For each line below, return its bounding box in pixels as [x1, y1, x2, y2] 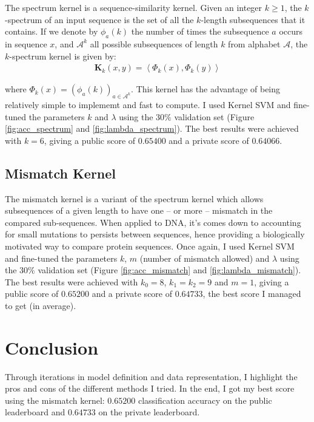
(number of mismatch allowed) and [139, 251, 270, 264]
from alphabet [228, 37, 281, 50]
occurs [279, 25, 303, 38]
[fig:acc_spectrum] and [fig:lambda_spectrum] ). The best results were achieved [5, 122, 299, 135]
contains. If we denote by [5, 25, 98, 38]
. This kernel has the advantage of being [131, 83, 281, 95]
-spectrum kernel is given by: [9, 49, 116, 62]
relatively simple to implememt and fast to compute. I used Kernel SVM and [5, 98, 291, 111]
